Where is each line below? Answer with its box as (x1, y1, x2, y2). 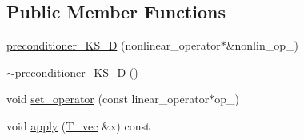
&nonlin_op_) (226, 37, 298, 54)
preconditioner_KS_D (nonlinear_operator (6, 37, 221, 54)
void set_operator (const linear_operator (6, 90, 210, 107)
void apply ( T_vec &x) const (6, 117, 150, 134)
